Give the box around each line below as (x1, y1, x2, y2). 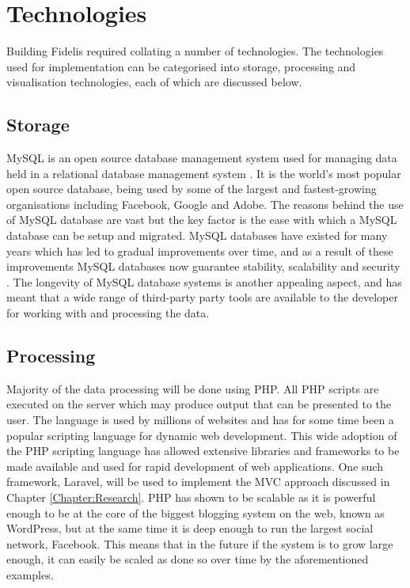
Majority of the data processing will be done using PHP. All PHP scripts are (6, 380, 379, 396)
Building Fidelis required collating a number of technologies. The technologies (6, 43, 384, 59)
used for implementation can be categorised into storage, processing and (6, 58, 356, 74)
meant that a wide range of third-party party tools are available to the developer (6, 289, 398, 305)
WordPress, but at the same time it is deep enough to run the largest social (6, 520, 374, 537)
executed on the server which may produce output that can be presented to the (6, 396, 392, 412)
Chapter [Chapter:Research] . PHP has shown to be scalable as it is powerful (6, 489, 376, 505)
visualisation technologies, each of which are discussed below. (6, 74, 302, 90)
